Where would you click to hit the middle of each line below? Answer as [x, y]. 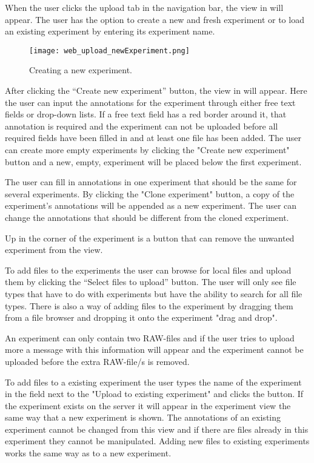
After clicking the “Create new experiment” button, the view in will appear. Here [156, 90]
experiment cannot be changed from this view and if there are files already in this [157, 429]
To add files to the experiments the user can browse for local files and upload [148, 270]
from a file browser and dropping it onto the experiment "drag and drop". [141, 317]
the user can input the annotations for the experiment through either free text [150, 102]
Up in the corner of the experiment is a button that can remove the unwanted [150, 238]
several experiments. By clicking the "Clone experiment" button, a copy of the [150, 193]
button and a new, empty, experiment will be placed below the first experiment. [153, 161]
